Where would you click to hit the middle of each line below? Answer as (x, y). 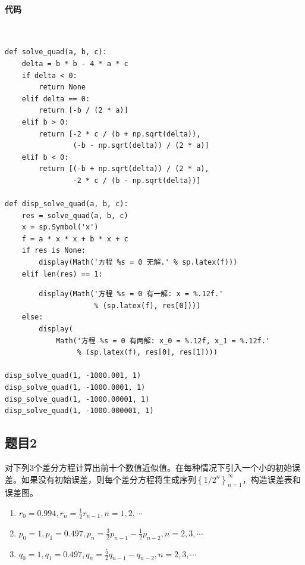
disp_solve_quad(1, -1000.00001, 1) (77, 399)
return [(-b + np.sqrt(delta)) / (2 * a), (124, 169)
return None (62, 87)
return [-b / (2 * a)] (84, 111)
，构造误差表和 (271, 479)
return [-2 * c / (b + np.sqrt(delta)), (120, 134)
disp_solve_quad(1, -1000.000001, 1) (79, 411)
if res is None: (54, 251)
